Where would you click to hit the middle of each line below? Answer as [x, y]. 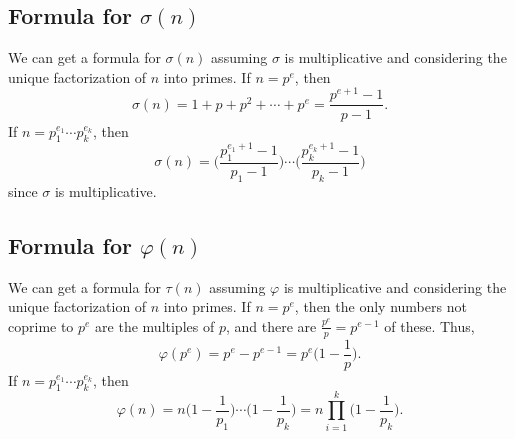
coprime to [41, 325]
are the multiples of [155, 325]
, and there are [271, 325]
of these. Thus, [429, 325]
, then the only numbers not [380, 306]
